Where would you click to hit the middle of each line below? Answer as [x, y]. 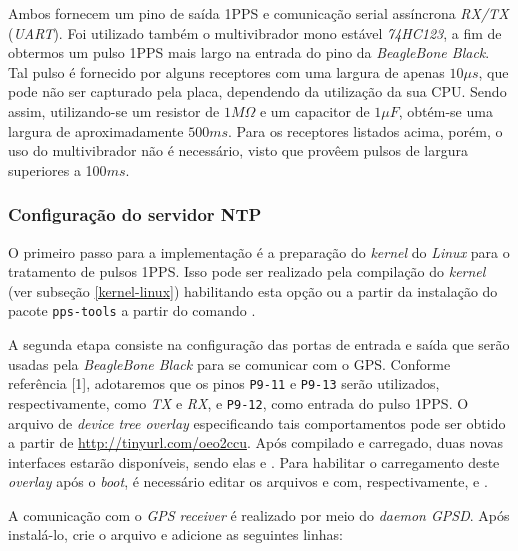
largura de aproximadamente [96, 130]
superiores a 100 [57, 169]
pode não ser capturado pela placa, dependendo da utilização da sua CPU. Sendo [257, 91]
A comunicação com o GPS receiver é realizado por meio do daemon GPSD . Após [259, 514]
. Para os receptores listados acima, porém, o [365, 130]
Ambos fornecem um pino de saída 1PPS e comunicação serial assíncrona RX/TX [258, 13]
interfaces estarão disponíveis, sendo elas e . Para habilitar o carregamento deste [254, 461]
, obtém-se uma [445, 110]
